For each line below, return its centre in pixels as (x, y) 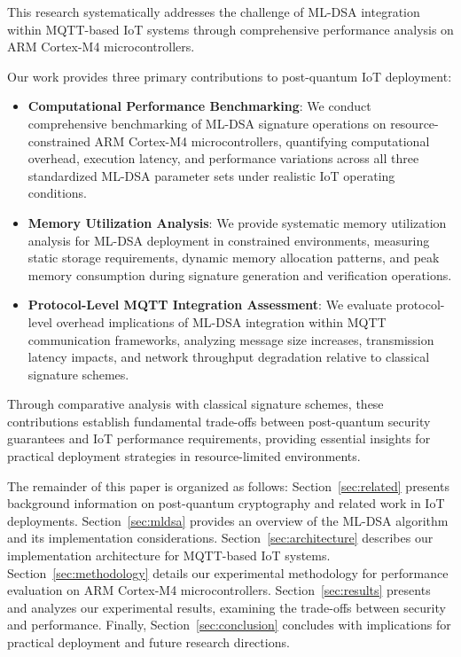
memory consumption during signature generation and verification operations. (240, 274)
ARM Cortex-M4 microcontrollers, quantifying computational (262, 141)
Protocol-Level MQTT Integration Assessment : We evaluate (210, 305)
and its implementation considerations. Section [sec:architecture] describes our (220, 538)
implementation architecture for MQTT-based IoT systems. (169, 555)
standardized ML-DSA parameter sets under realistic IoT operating (211, 175)
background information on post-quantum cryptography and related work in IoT (226, 503)
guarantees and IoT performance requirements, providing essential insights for (219, 438)
